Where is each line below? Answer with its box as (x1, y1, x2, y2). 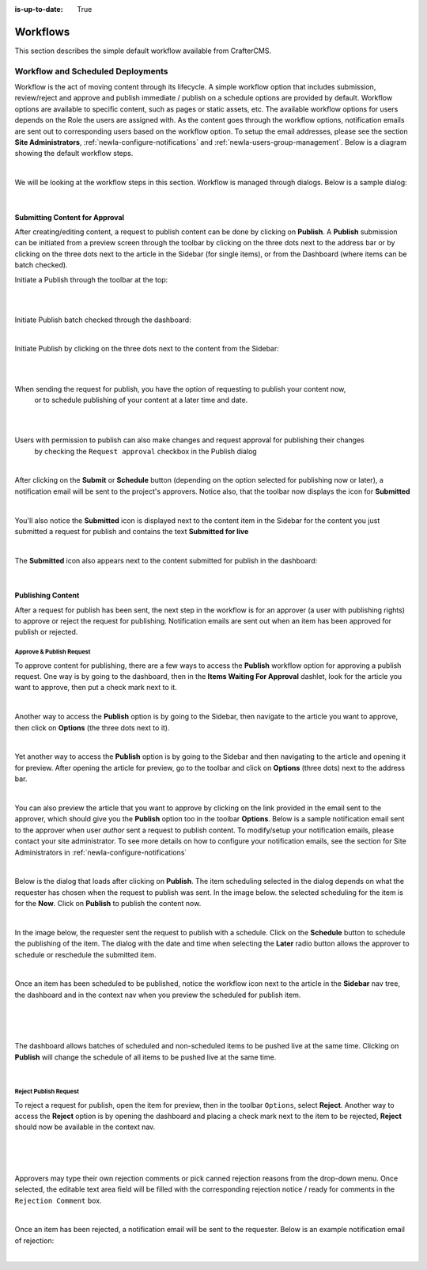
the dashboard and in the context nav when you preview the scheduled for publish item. (14, 990, 301, 999)
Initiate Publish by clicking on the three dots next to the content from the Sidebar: (14, 344, 280, 354)
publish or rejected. (14, 627, 78, 637)
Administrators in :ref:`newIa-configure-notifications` (14, 847, 187, 857)
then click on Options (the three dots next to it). (14, 722, 170, 732)
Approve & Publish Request (14, 648, 91, 656)
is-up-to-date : (14, 5, 63, 13)
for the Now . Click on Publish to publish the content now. (14, 899, 202, 908)
